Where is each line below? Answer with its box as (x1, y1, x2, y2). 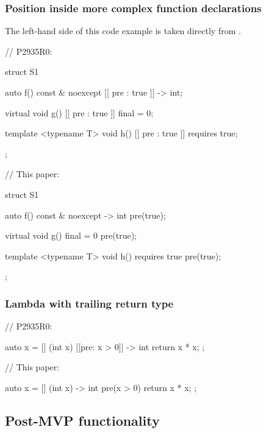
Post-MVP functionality (5, 410, 160, 429)
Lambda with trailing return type (5, 295, 174, 311)
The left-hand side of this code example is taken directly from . (5, 24, 241, 37)
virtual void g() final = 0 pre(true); (5, 229, 137, 242)
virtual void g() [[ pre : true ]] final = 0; (5, 106, 154, 119)
